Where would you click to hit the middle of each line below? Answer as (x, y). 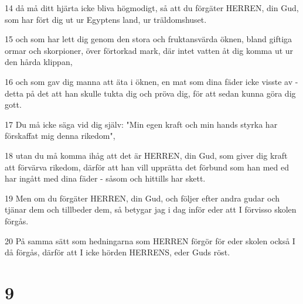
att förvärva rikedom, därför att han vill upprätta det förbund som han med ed (147, 167)
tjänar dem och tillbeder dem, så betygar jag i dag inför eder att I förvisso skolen (151, 209)
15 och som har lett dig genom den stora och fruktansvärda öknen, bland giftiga (149, 39)
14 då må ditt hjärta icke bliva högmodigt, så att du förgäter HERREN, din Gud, (152, 8)
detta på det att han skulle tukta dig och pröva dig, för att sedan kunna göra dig (150, 93)
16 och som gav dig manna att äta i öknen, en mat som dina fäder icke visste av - (151, 81)
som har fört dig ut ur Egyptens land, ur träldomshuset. (106, 19)
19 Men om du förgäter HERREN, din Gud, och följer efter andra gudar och (142, 198)
